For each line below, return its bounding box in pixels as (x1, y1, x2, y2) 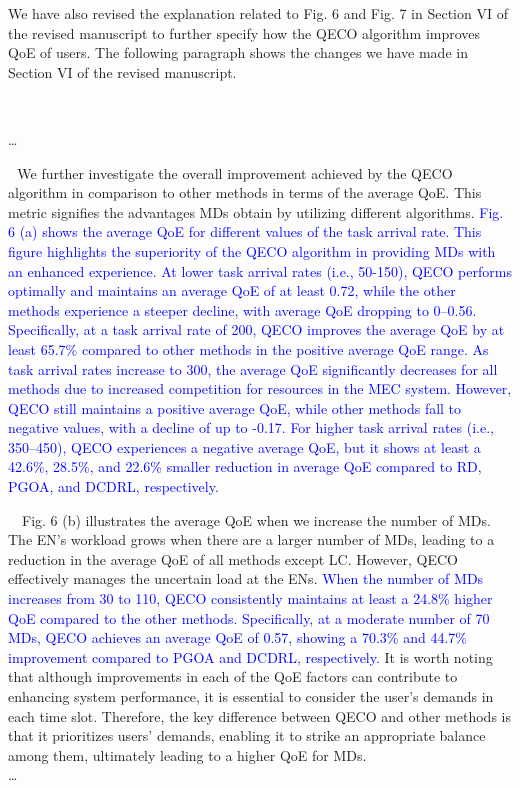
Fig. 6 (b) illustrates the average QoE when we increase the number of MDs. (21, 509, 491, 530)
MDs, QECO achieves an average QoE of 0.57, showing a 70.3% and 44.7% (8, 627, 467, 648)
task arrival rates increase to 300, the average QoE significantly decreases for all (8, 358, 498, 379)
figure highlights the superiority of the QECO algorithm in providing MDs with (8, 240, 496, 261)
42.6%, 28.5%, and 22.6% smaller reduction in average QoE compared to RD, (8, 456, 482, 477)
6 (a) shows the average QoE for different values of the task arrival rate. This (8, 221, 482, 242)
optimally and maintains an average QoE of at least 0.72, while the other (8, 280, 456, 301)
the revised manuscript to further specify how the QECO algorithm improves (8, 22, 481, 43)
